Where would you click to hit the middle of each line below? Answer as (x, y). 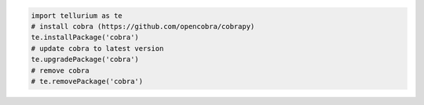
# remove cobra (60, 70)
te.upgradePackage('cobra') (85, 60)
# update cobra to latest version (97, 48)
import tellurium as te (77, 15)
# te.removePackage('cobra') (87, 81)
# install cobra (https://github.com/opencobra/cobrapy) (143, 26)
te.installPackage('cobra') (85, 38)
